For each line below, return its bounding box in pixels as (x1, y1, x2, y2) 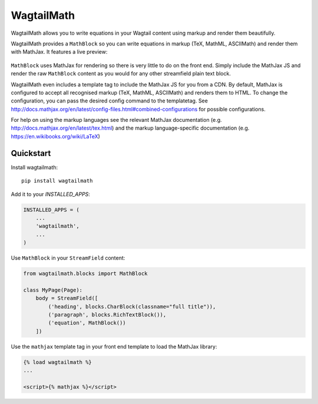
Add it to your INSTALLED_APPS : (11, 190, 91, 197)
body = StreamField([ (35, 295, 98, 302)
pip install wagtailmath (21, 177, 93, 184)
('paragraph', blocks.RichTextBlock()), (48, 312, 167, 318)
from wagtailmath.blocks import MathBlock (23, 270, 148, 277)
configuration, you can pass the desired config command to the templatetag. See (11, 97, 208, 104)
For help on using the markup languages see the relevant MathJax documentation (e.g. (11, 117, 222, 124)
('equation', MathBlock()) (48, 320, 126, 326)
